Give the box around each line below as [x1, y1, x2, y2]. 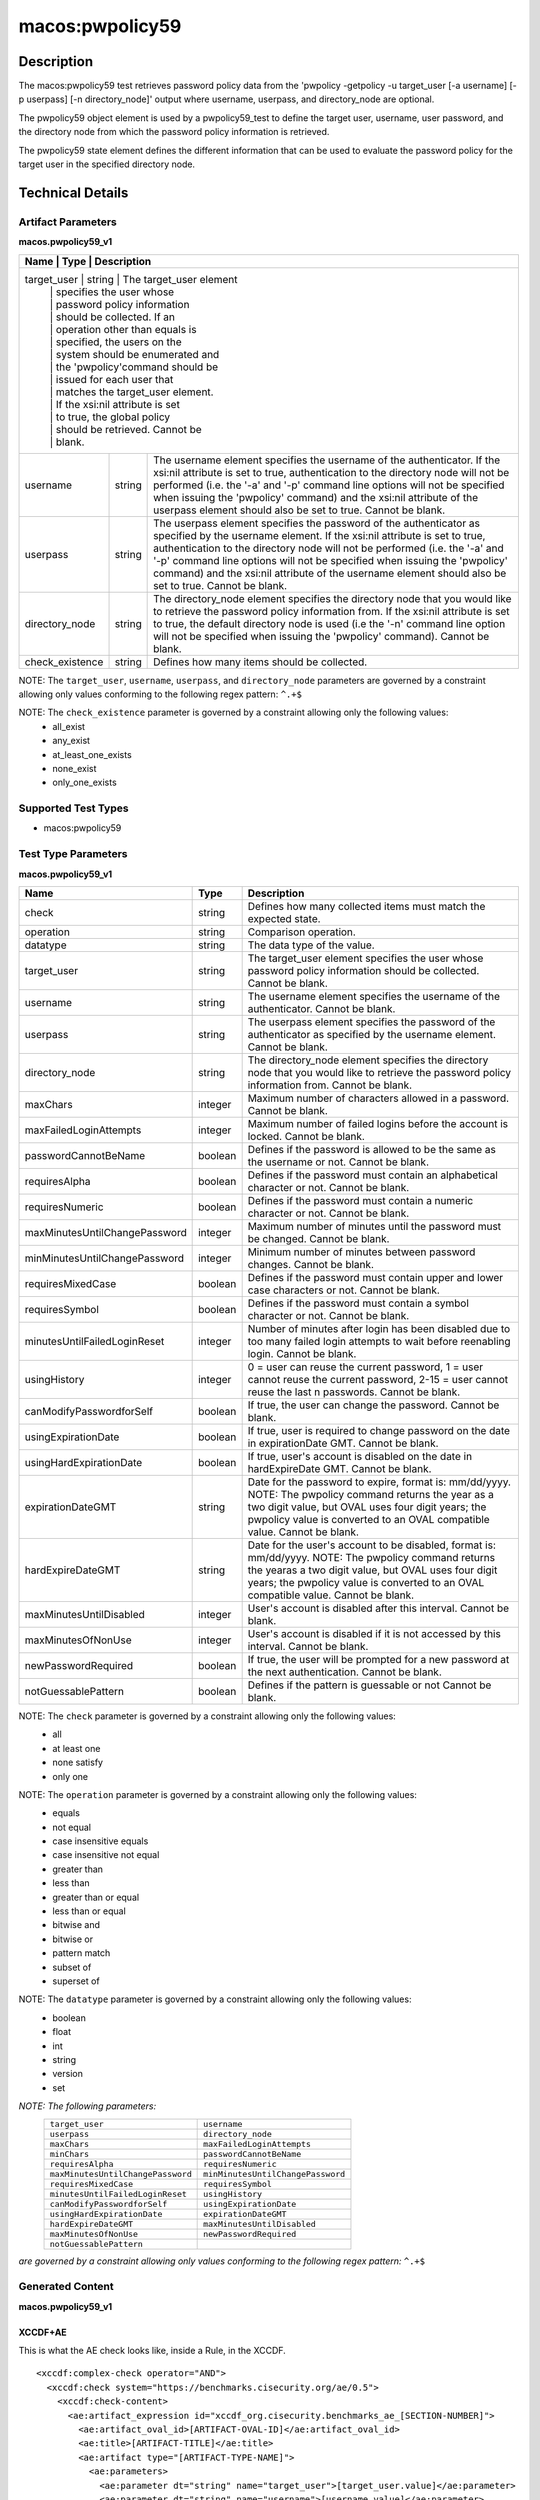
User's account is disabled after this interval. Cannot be [247, 1601, 510, 1615]
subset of [52, 1961, 92, 1973]
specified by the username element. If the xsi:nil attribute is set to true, [153, 528, 486, 542]
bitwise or [52, 1933, 94, 1945]
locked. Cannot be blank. [247, 1129, 365, 1143]
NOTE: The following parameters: [18, 2100, 157, 2112]
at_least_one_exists [52, 748, 132, 760]
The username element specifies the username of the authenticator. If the [153, 453, 501, 467]
